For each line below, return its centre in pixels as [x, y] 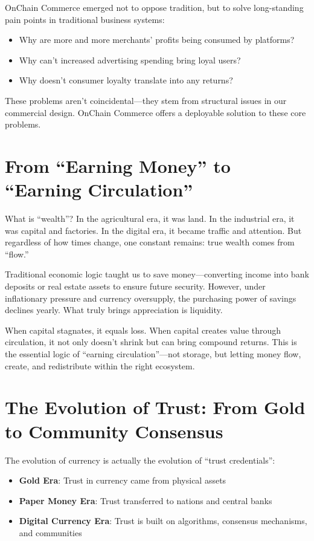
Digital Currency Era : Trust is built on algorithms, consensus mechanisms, [163, 521]
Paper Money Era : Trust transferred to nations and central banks [146, 500]
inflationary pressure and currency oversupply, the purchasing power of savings [151, 298]
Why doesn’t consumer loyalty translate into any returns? [126, 80]
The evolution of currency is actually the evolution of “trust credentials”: [140, 460]
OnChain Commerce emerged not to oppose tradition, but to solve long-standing [154, 7]
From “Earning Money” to [118, 165]
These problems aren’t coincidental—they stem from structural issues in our [146, 100]
